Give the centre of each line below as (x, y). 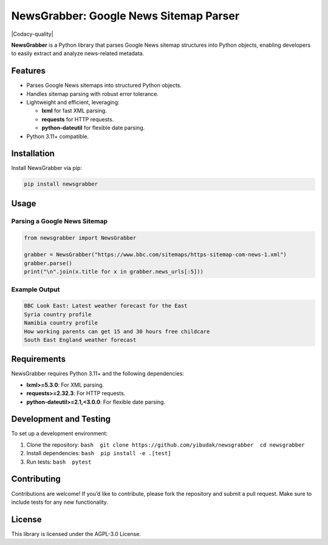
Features (28, 71)
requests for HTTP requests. (78, 119)
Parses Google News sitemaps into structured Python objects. (104, 86)
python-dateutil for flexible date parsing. (93, 128)
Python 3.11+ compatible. (58, 136)
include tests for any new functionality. (60, 502)
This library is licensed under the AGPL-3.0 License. (76, 533)
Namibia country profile (61, 323)
